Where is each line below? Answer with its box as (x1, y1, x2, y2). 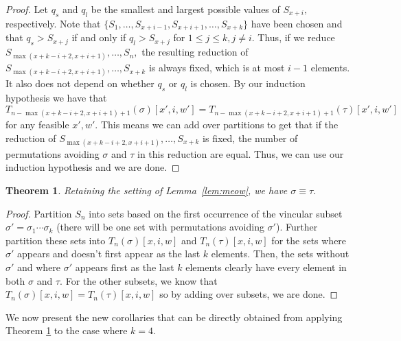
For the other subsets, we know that (65, 273, 218, 287)
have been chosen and (251, 16, 343, 30)
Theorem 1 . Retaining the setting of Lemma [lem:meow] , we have (5, 183, 288, 197)
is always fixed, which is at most (148, 60, 285, 75)
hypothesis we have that (5, 91, 107, 105)
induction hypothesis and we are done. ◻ (5, 160, 180, 174)
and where (17, 259, 61, 274)
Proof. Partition (5, 206, 72, 220)
